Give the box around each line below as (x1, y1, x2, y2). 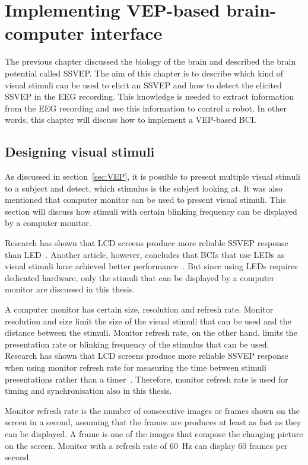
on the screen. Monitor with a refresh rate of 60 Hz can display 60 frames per (5, 439, 288, 451)
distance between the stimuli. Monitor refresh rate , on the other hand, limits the (5, 326, 297, 339)
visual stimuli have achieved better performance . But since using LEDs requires (5, 260, 298, 272)
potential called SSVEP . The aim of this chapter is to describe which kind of (5, 66, 283, 79)
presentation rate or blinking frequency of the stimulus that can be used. (5, 337, 269, 350)
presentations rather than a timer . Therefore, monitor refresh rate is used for (5, 372, 288, 385)
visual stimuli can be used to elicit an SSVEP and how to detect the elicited (5, 78, 282, 91)
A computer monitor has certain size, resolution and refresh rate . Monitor (5, 303, 274, 316)
